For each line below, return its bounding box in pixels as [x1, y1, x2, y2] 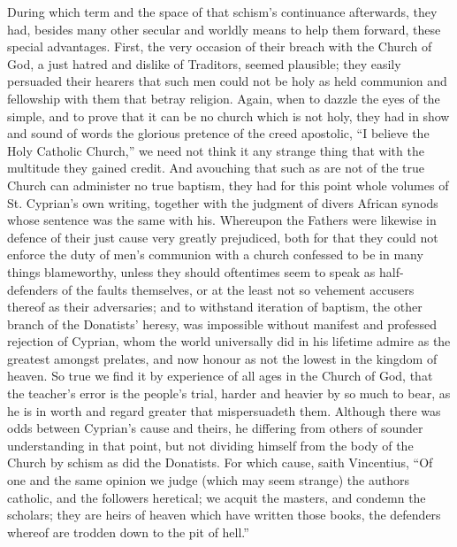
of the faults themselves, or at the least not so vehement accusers [61, 280, 415, 298]
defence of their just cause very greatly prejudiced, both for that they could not [7, 227, 438, 246]
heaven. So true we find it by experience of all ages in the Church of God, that [7, 366, 433, 385]
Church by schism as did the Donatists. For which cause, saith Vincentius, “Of [7, 453, 433, 472]
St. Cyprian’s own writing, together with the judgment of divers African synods [7, 193, 438, 212]
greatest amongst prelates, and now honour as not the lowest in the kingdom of [7, 349, 438, 367]
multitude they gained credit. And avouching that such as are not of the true [7, 158, 425, 177]
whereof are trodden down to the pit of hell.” [7, 522, 249, 541]
